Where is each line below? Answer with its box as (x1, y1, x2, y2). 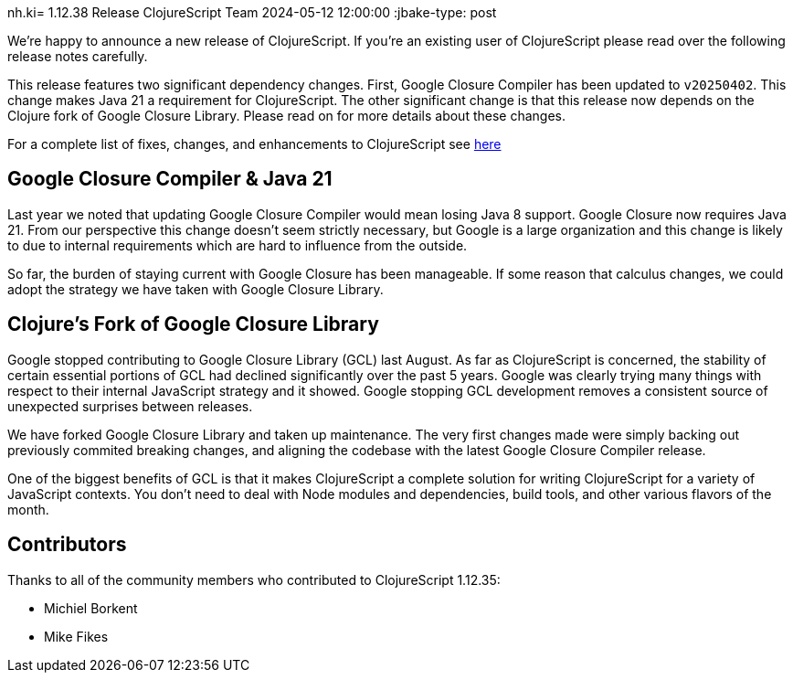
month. (7, 501, 49, 517)
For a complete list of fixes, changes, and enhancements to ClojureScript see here (7, 136, 502, 152)
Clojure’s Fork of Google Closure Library (7, 313, 379, 336)
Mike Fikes (44, 628, 109, 644)
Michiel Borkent (44, 600, 138, 616)
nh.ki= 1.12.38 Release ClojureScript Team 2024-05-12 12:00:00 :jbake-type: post (7, 5, 497, 20)
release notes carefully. (7, 48, 148, 64)
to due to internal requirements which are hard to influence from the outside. (7, 237, 468, 253)
